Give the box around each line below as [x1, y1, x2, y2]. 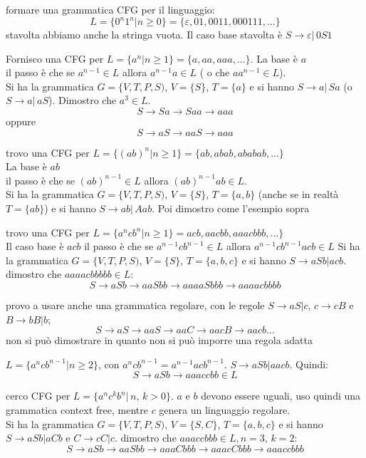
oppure [6, 114, 36, 129]
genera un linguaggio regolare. [159, 402, 291, 417]
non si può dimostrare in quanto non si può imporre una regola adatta [6, 333, 313, 348]
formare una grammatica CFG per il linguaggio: [6, 2, 215, 16]
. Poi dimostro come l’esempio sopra [152, 201, 310, 216]
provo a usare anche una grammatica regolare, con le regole [6, 298, 265, 312]
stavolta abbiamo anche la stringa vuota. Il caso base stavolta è [6, 27, 283, 42]
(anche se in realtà [258, 187, 339, 202]
